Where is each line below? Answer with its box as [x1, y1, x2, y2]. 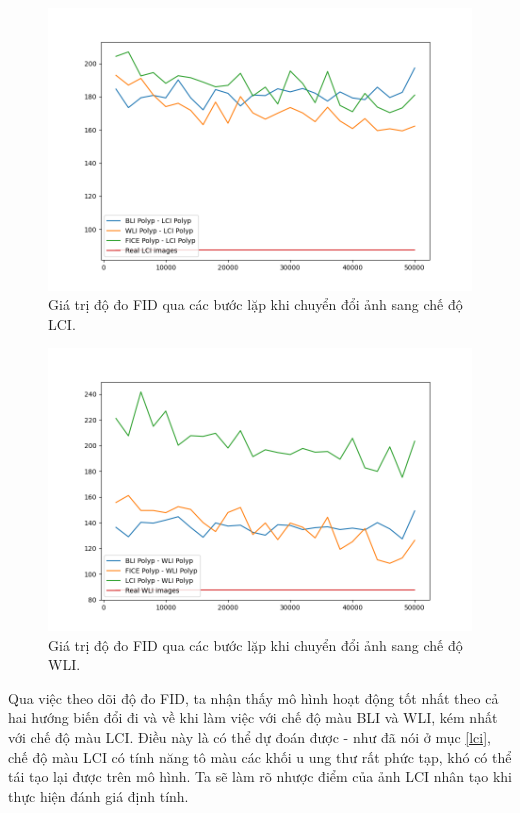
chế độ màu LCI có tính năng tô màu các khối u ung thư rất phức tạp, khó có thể [8, 746, 512, 767]
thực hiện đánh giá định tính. [8, 785, 189, 806]
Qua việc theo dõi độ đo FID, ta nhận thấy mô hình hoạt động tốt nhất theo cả [8, 687, 499, 708]
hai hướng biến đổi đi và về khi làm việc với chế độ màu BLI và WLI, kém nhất [8, 707, 498, 728]
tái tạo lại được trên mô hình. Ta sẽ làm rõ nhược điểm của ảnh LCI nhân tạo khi [8, 766, 512, 787]
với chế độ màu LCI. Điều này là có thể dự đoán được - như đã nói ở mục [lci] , [8, 727, 492, 748]
